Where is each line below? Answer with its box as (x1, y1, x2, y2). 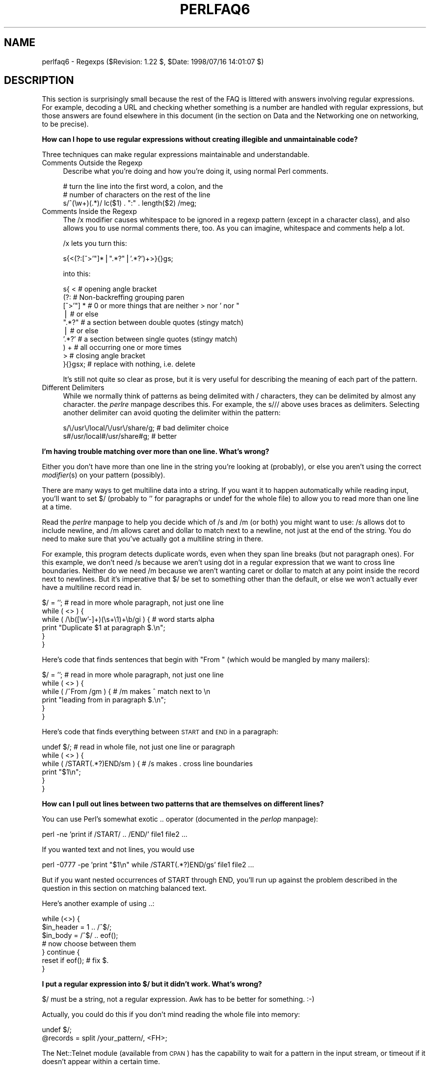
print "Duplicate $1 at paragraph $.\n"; (42, 623, 165, 632)
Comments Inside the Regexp (42, 207, 137, 216)
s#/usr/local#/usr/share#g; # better (63, 432, 177, 441)
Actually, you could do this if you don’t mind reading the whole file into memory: (42, 1010, 300, 1019)
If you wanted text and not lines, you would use (42, 845, 195, 854)
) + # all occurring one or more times (63, 343, 182, 352)
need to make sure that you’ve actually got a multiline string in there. (42, 534, 264, 543)
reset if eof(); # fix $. (42, 956, 109, 965)
